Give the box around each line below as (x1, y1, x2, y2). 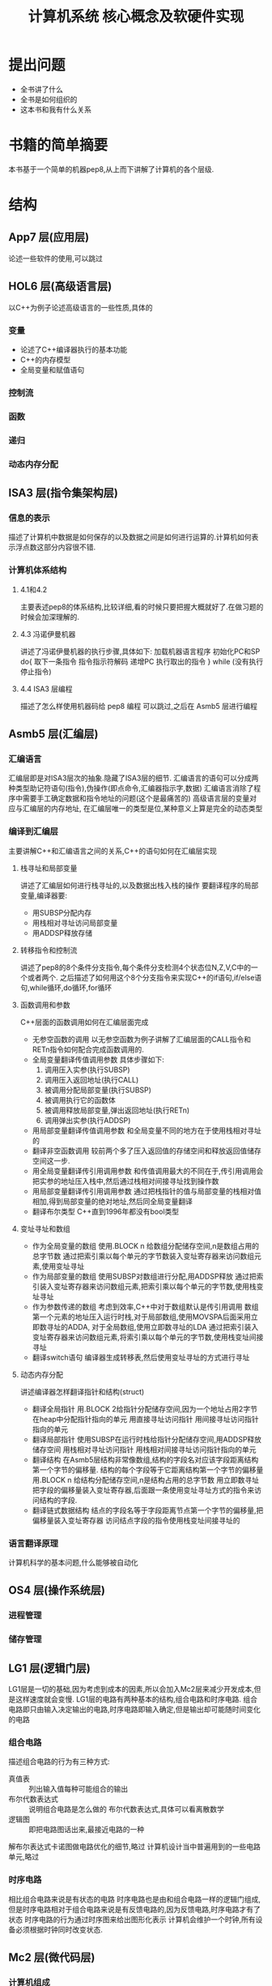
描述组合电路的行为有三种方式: (8, 1757, 111, 1766)
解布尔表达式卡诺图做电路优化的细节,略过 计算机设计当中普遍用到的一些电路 (8, 1842, 261, 1851)
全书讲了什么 (19, 84, 63, 94)
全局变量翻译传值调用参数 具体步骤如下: (32, 1054, 164, 1064)
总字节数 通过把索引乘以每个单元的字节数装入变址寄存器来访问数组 (32, 1251, 255, 1261)
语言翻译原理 (8, 1537, 59, 1548)
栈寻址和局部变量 (19, 863, 78, 873)
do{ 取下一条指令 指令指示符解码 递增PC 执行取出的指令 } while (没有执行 (19, 656, 264, 666)
